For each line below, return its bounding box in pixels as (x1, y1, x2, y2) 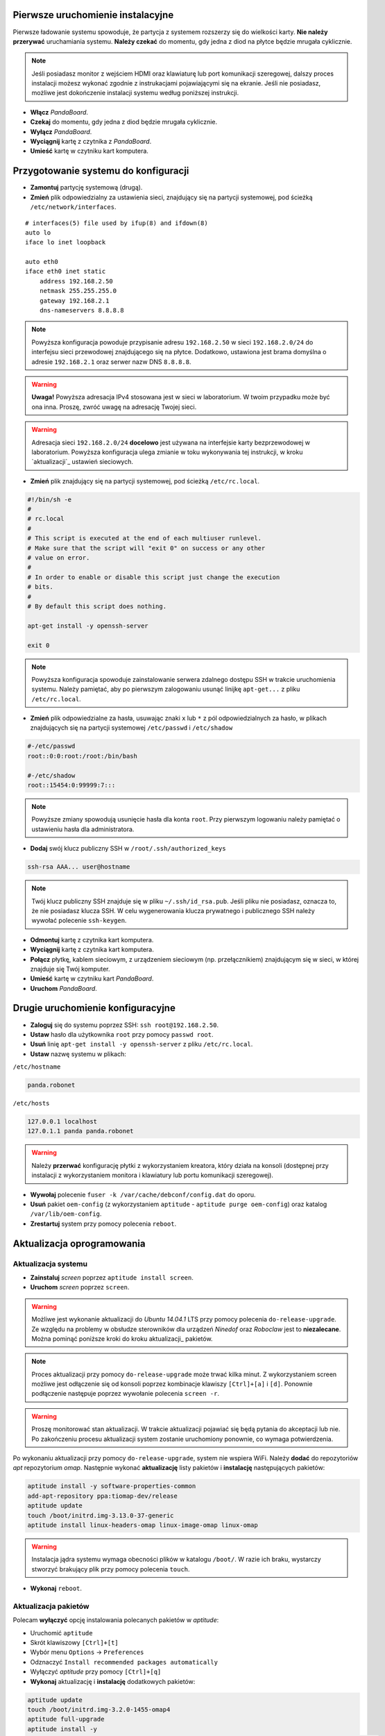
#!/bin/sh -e (27, 495, 72, 503)
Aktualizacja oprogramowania (12, 1237, 146, 1249)
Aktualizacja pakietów (12, 1601, 89, 1611)
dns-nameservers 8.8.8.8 (39, 306, 124, 315)
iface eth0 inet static (25, 267, 106, 276)
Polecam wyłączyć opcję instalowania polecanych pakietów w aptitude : (12, 1616, 219, 1624)
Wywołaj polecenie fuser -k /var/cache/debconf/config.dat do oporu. (30, 1190, 256, 1199)
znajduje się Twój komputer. (30, 965, 110, 973)
